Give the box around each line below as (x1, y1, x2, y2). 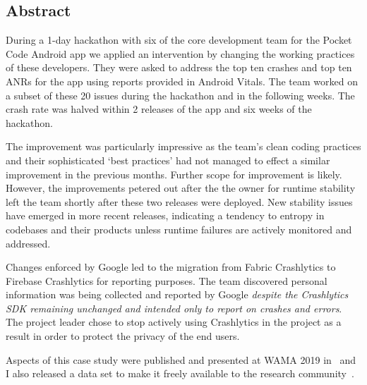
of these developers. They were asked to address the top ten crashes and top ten (6, 60, 352, 75)
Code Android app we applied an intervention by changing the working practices (6, 46, 355, 61)
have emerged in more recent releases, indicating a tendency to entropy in (6, 208, 325, 223)
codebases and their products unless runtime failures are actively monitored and (6, 221, 352, 236)
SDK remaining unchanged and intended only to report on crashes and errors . (6, 300, 342, 315)
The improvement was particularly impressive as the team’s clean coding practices (6, 139, 361, 154)
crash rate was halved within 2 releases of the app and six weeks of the (6, 102, 312, 116)
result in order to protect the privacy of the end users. (6, 329, 240, 343)
